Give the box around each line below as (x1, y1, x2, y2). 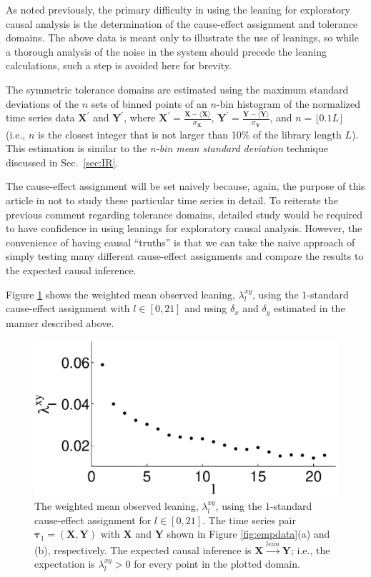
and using (184, 301, 227, 316)
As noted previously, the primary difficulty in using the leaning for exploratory (6, 2, 350, 16)
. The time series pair (202, 512, 296, 527)
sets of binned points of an (91, 96, 207, 111)
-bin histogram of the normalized (216, 96, 361, 111)
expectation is (34, 556, 95, 571)
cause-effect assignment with (6, 301, 130, 316)
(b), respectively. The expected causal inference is (34, 542, 252, 557)
